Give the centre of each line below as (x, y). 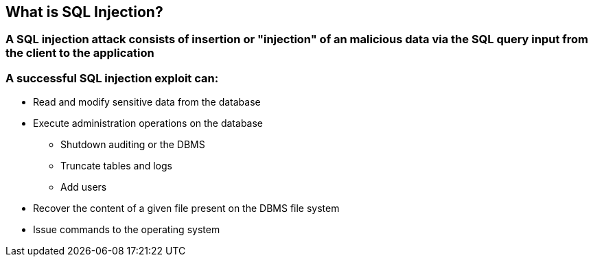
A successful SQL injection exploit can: (112, 78)
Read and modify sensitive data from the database (147, 102)
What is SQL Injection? (84, 12)
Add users (84, 187)
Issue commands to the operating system (127, 230)
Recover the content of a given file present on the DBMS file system (186, 209)
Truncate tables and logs (116, 166)
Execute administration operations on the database (148, 123)
